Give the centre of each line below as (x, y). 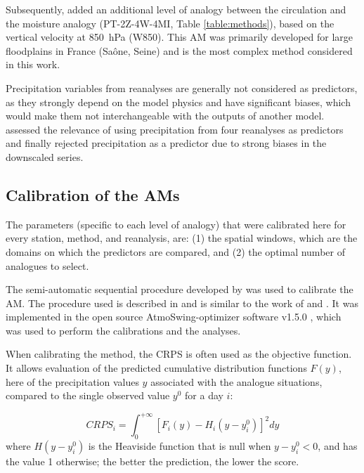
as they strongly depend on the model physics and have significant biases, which (178, 102)
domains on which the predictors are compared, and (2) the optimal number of (175, 251)
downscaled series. (45, 156)
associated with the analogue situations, (236, 381)
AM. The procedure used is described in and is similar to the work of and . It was (182, 303)
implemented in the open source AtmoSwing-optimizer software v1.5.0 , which (174, 317)
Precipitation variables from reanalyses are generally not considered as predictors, (182, 88)
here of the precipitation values (72, 381)
